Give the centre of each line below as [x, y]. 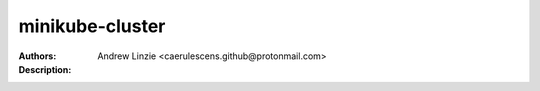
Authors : [37, 56]
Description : [45, 69]
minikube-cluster [92, 26]
